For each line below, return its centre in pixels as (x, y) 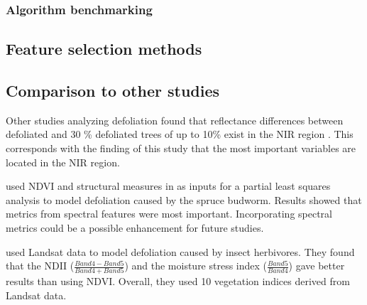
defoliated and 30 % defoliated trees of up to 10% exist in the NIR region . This (180, 134)
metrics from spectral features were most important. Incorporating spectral (169, 214)
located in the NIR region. (63, 162)
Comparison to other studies (113, 91)
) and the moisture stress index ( (196, 266)
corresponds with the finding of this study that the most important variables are (181, 148)
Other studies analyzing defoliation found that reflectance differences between (175, 120)
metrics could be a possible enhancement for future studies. (135, 227)
